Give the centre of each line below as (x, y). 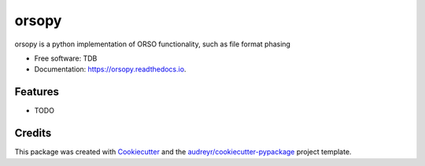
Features (37, 92)
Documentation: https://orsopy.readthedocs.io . (110, 69)
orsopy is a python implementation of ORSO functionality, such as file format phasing (153, 44)
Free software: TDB (66, 58)
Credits (33, 133)
